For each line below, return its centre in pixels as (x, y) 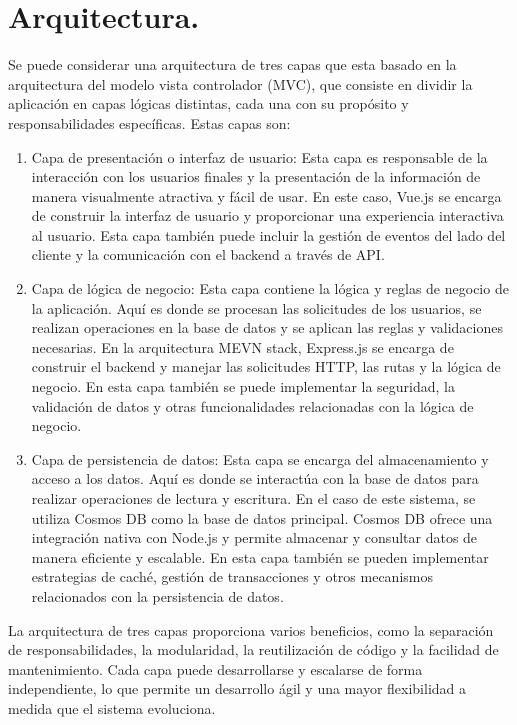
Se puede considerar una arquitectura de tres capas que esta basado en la (232, 64)
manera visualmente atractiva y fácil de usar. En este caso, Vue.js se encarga (266, 195)
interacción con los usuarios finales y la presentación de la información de (256, 176)
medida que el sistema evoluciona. (112, 707)
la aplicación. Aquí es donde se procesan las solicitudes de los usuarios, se (256, 307)
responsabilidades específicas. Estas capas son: (149, 122)
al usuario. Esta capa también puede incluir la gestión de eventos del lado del (268, 234)
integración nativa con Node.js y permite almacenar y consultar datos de (254, 537)
